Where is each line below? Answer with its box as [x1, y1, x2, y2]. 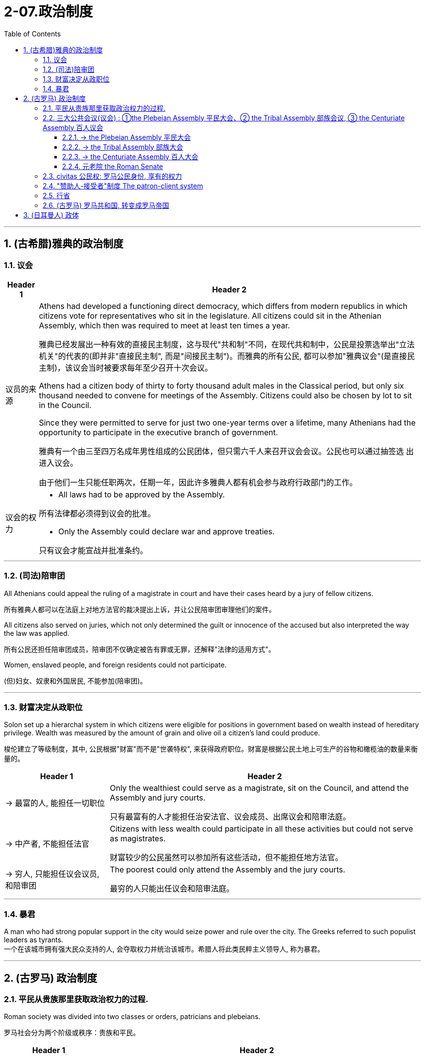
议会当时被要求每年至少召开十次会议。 [73, 362, 213, 373]
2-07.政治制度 [4, 3, 93, 20]
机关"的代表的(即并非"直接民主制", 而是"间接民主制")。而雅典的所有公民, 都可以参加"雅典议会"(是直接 [39, 351, 407, 361]
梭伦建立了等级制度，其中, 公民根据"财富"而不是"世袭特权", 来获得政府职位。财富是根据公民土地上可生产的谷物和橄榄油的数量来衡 [4, 745, 418, 753]
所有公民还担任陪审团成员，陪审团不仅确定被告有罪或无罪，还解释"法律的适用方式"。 [4, 645, 276, 653]
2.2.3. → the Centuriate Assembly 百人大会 [62, 152, 198, 161]
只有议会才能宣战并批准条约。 [39, 545, 148, 555]
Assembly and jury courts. [110, 793, 206, 803]
